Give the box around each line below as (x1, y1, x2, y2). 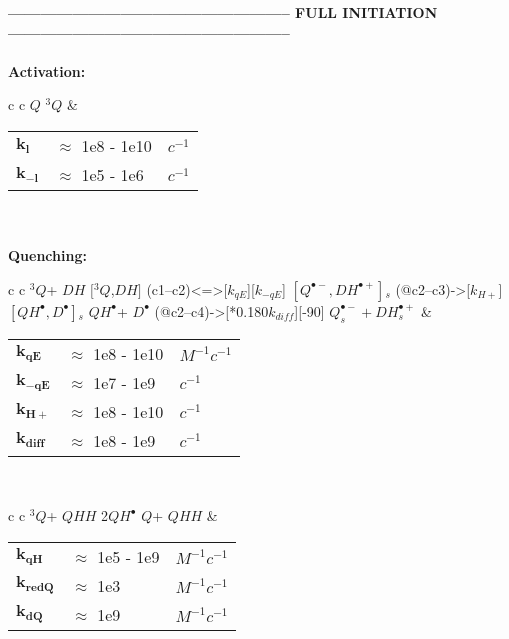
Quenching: (8, 245, 87, 266)
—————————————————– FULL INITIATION (8, 2, 438, 22)
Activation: (8, 60, 86, 81)
